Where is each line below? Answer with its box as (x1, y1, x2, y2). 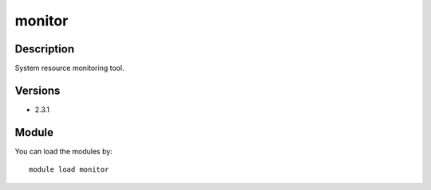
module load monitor (29, 165, 109, 174)
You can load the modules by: (14, 146, 113, 156)
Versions (14, 83, 61, 97)
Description (14, 42, 75, 56)
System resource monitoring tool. (14, 64, 125, 73)
